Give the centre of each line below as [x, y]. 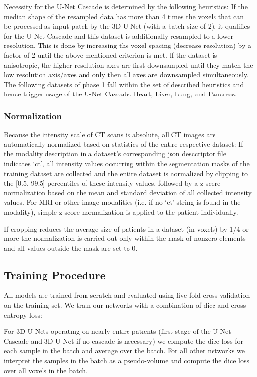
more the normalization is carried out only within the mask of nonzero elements [125, 238]
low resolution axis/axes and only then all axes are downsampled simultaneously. [126, 74]
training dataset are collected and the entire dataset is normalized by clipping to [126, 173]
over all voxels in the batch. [46, 370]
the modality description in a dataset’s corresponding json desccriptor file [115, 154]
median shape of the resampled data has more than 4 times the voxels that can [124, 16]
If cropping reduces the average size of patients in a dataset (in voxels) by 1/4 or [126, 228]
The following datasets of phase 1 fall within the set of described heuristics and [124, 84]
